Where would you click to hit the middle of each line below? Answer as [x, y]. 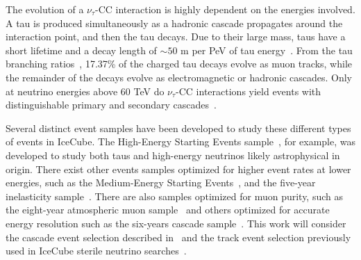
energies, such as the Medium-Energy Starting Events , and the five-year [161, 182]
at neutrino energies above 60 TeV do [85, 91]
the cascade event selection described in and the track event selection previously [178, 237]
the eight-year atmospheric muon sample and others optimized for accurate [168, 210]
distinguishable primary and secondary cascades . [111, 105]
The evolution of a [45, 9]
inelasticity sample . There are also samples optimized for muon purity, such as [175, 196]
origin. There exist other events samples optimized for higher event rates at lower [178, 169]
